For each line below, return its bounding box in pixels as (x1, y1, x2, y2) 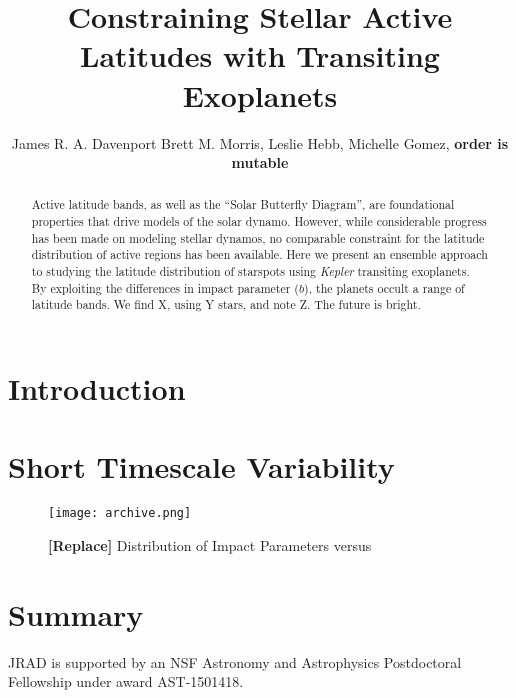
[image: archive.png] (48, 506, 192, 521)
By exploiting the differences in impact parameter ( (31, 279, 299, 296)
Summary (8, 593, 144, 634)
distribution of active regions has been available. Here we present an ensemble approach (31, 246, 488, 263)
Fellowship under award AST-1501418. (8, 671, 244, 692)
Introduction (8, 368, 186, 409)
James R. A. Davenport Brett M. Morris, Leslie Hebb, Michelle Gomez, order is (11, 132, 509, 153)
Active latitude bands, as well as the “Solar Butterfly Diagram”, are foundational (31, 196, 455, 213)
